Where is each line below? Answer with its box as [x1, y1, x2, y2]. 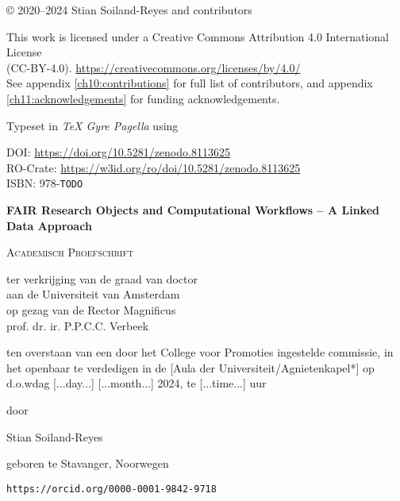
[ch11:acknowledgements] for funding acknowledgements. [6, 90, 280, 106]
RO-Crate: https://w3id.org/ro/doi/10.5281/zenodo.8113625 [6, 159, 301, 175]
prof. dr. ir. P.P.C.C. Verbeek [6, 317, 149, 333]
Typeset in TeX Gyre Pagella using [6, 117, 179, 133]
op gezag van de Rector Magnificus [6, 301, 176, 318]
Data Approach [6, 217, 92, 233]
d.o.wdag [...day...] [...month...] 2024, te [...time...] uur [6, 375, 267, 391]
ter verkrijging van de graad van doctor [6, 270, 198, 287]
